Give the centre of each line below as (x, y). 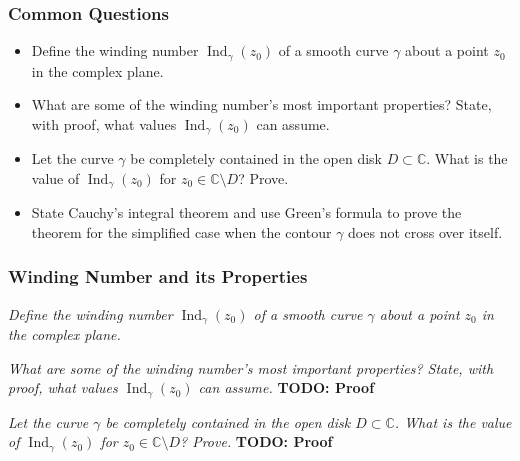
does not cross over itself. (425, 231)
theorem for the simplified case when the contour (181, 231)
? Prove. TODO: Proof (256, 441)
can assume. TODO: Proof (286, 387)
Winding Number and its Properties (158, 276)
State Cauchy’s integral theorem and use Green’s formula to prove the (246, 212)
